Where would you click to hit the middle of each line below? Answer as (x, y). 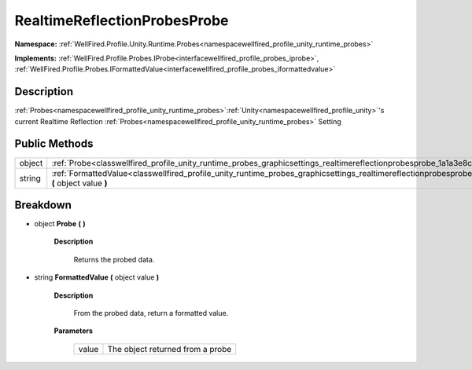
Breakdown (43, 205)
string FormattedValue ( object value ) (97, 277)
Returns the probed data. (114, 259)
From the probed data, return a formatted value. (151, 313)
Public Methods (54, 144)
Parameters (74, 331)
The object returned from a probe (170, 349)
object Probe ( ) (60, 224)
